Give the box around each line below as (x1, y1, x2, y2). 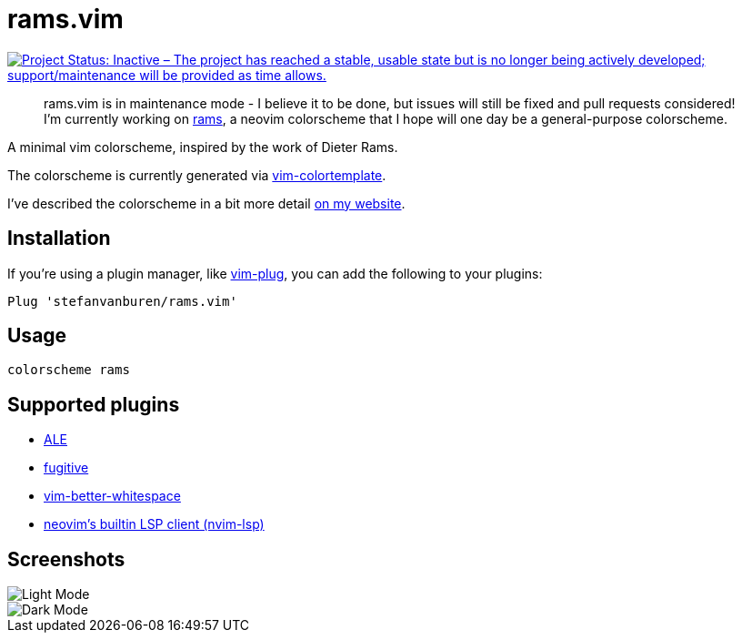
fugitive (44, 460, 89, 476)
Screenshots (7, 547, 125, 571)
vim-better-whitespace (44, 488, 181, 504)
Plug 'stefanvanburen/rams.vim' (7, 293, 237, 309)
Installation (7, 227, 111, 250)
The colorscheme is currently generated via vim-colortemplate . (7, 167, 386, 183)
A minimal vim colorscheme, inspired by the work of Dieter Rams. (7, 138, 398, 155)
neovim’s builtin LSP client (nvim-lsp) (44, 516, 265, 533)
